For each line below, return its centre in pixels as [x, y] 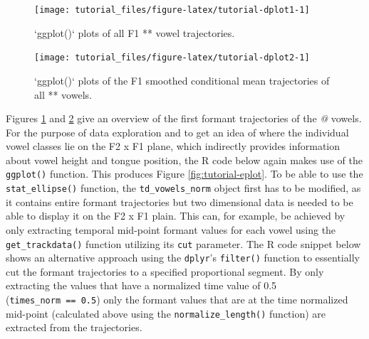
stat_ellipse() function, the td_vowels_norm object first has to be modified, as [183, 188]
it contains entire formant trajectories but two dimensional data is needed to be [180, 201]
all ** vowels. [63, 94]
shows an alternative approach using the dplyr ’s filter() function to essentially [183, 258]
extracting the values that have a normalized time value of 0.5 [141, 285]
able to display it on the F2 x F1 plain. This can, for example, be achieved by [176, 216]
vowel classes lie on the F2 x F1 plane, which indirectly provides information [173, 146]
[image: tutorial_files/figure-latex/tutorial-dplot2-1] [172, 58]
